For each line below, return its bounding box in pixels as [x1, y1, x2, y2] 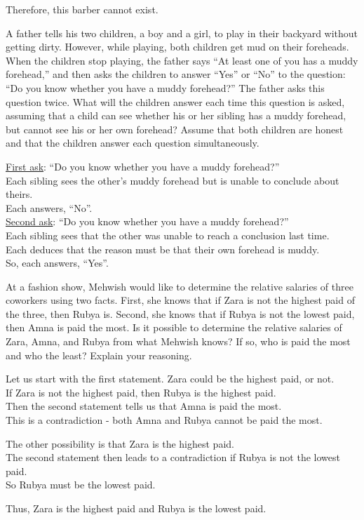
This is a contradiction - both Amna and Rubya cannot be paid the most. [6, 413, 323, 427]
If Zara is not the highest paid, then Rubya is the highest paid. [6, 385, 276, 399]
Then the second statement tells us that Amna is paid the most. [6, 399, 282, 413]
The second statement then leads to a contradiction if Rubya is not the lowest [6, 450, 340, 465]
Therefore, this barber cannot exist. [6, 2, 159, 16]
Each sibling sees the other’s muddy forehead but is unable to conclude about [6, 173, 339, 187]
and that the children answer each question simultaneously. [6, 135, 259, 150]
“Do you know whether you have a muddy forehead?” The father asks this [6, 80, 325, 95]
